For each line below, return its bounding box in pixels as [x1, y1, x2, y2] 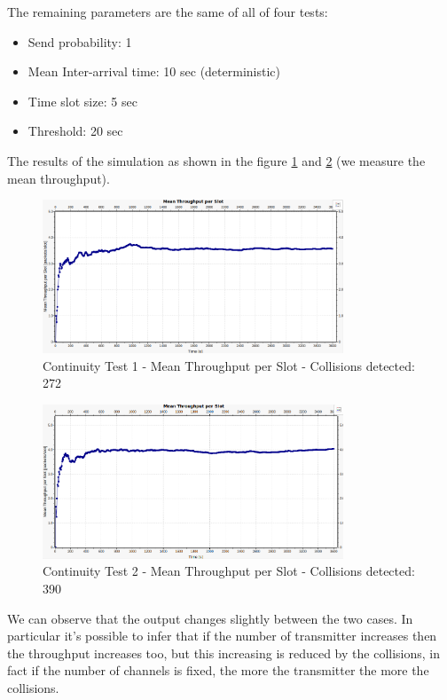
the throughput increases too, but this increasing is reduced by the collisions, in [7, 643, 440, 662]
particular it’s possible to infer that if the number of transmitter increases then [7, 626, 437, 645]
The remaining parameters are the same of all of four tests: [7, 3, 328, 20]
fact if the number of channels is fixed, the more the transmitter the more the [7, 661, 429, 680]
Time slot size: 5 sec [27, 91, 137, 110]
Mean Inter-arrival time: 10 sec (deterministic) [27, 62, 280, 81]
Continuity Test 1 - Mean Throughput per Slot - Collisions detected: [43, 356, 415, 374]
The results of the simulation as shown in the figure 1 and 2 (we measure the [7, 151, 426, 169]
